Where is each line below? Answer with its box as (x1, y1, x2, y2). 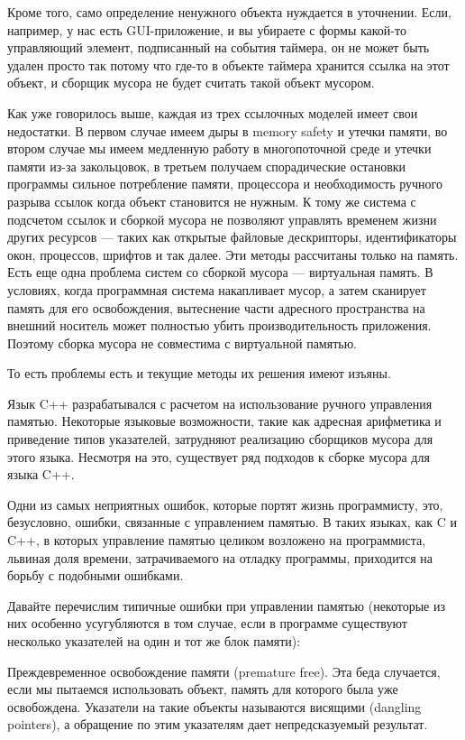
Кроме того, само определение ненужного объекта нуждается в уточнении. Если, (7, 3, 451, 21)
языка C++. (7, 465, 75, 484)
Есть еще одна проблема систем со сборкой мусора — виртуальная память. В (7, 263, 433, 282)
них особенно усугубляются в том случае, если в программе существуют (7, 614, 407, 633)
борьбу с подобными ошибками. (7, 566, 184, 585)
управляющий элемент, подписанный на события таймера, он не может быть (7, 38, 430, 57)
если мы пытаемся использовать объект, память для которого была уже (7, 680, 398, 698)
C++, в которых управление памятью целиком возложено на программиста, (7, 531, 426, 550)
